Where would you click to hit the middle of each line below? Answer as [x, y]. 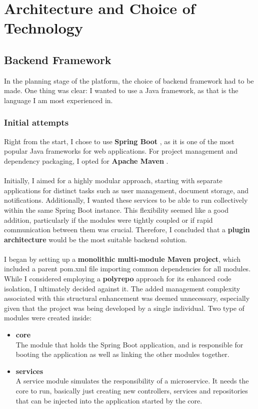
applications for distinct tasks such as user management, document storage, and [126, 190]
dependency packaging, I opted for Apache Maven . [86, 160]
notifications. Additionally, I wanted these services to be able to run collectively [126, 200]
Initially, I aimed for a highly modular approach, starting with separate [113, 180]
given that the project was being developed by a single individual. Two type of [124, 308]
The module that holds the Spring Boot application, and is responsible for [129, 344]
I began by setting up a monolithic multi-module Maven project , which [122, 259]
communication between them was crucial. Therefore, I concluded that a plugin [127, 230]
